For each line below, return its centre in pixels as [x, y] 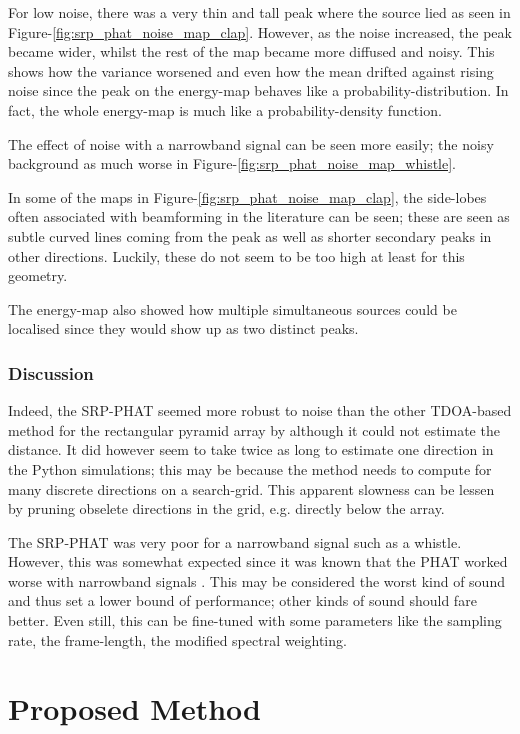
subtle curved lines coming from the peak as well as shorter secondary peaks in [250, 235]
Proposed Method [134, 708]
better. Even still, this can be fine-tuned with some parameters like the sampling [255, 620]
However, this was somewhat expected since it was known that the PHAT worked [258, 561]
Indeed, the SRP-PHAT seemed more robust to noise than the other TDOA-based [260, 410]
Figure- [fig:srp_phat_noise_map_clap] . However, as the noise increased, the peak [260, 31]
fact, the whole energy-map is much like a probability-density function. [225, 109]
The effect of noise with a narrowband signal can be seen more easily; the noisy [251, 143]
